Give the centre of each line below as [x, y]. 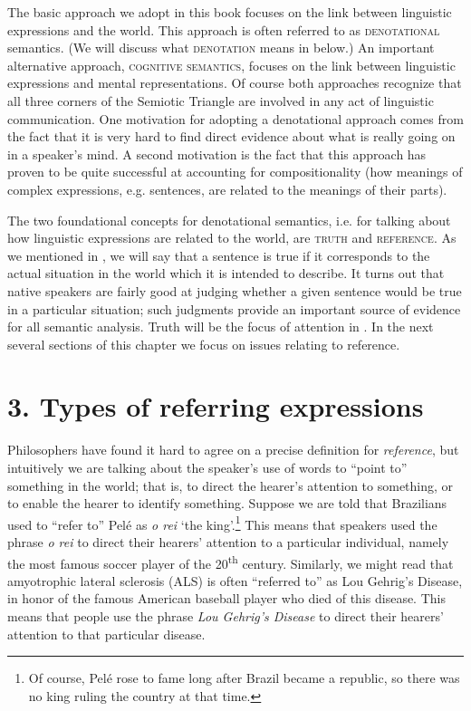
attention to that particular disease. [106, 634]
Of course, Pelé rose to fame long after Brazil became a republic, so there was [244, 678]
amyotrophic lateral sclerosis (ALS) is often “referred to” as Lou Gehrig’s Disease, [235, 580]
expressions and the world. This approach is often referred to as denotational [224, 29]
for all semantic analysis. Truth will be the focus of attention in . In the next [221, 327]
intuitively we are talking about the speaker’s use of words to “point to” [207, 467]
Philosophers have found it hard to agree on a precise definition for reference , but [233, 450]
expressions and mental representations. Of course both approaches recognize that [235, 83]
